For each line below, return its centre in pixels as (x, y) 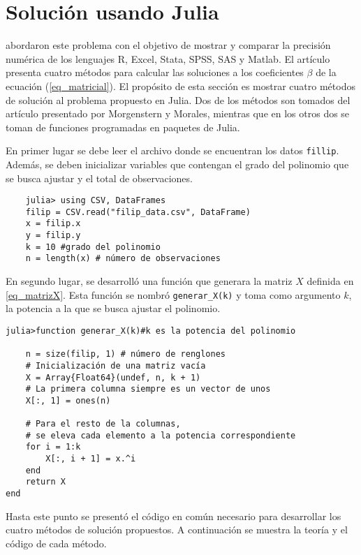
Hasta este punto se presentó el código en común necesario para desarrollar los (174, 516)
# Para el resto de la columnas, (103, 424)
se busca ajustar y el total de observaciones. (99, 178)
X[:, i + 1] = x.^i (91, 459)
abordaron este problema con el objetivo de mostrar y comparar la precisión (168, 45)
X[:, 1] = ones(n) (68, 400)
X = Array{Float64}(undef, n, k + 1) (113, 377)
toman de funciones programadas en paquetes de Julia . (123, 127)
